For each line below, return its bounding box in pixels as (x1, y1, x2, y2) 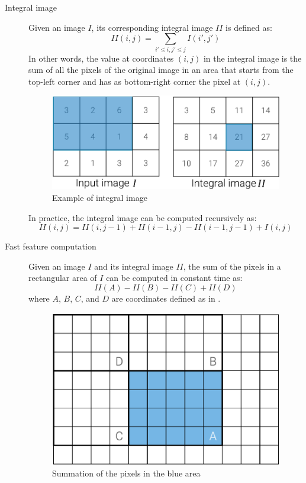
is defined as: (226, 21, 272, 33)
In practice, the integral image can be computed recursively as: (28, 211, 257, 223)
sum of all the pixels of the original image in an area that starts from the (28, 63, 294, 76)
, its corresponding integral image (91, 21, 213, 33)
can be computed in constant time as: (106, 271, 243, 284)
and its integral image (94, 260, 173, 272)
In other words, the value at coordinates (28, 52, 174, 64)
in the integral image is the (203, 52, 302, 64)
